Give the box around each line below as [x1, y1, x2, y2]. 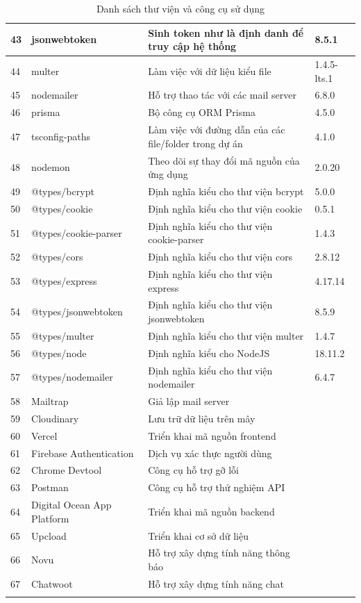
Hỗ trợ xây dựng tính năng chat [148, 576, 284, 590]
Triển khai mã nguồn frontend [148, 428, 276, 443]
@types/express [31, 273, 97, 288]
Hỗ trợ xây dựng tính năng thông [148, 545, 290, 560]
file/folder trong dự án [148, 135, 243, 150]
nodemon [31, 160, 70, 174]
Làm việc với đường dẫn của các [148, 122, 285, 137]
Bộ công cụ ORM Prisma [148, 105, 255, 119]
